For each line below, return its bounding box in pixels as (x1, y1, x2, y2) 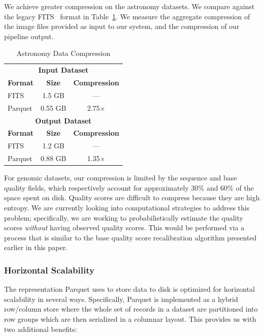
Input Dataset (38, 65, 89, 75)
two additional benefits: (4, 323, 77, 334)
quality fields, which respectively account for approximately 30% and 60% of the (4, 182, 254, 193)
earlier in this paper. (4, 242, 68, 253)
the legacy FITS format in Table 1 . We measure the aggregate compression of (4, 11, 250, 21)
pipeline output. (4, 30, 54, 41)
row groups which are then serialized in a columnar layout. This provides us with (4, 313, 256, 324)
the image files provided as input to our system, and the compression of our (4, 21, 240, 32)
